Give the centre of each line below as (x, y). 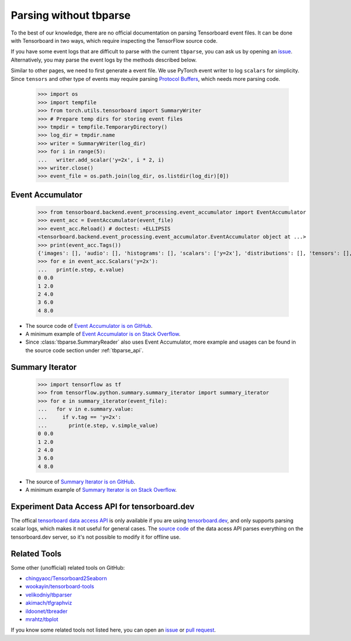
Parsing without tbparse (71, 15)
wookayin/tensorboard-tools (60, 587)
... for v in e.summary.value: (86, 409)
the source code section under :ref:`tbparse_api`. (85, 350)
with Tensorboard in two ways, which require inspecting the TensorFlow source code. (114, 40)
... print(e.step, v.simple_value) (98, 425)
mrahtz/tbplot (42, 619)
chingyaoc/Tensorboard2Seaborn (66, 578)
